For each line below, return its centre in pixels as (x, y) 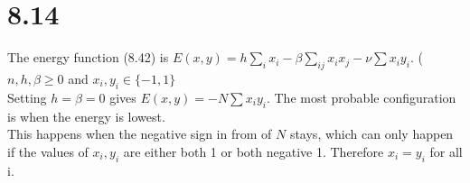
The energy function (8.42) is (88, 57)
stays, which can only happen (371, 134)
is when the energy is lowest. (86, 116)
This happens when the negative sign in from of (140, 134)
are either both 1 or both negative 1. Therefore (254, 151)
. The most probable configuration (361, 97)
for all (446, 151)
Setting (27, 97)
